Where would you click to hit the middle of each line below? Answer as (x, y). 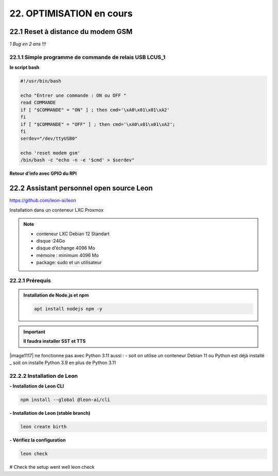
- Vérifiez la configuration (38, 440)
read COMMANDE (38, 103)
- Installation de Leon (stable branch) (50, 413)
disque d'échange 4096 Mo (66, 248)
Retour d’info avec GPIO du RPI (43, 173)
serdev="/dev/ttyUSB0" (49, 139)
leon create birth (44, 427)
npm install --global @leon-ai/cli (65, 400)
